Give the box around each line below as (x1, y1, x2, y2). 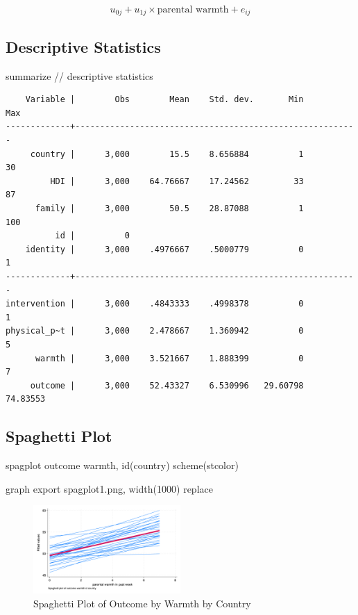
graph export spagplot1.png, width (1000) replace (6, 481, 213, 495)
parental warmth (157, 5, 229, 15)
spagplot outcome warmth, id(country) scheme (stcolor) (6, 458, 239, 473)
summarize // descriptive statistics (6, 68, 153, 83)
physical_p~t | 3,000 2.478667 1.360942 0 (6, 326, 304, 336)
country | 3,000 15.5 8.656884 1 (30, 149, 304, 159)
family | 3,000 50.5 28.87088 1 (35, 204, 304, 213)
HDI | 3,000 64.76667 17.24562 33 (50, 176, 304, 186)
